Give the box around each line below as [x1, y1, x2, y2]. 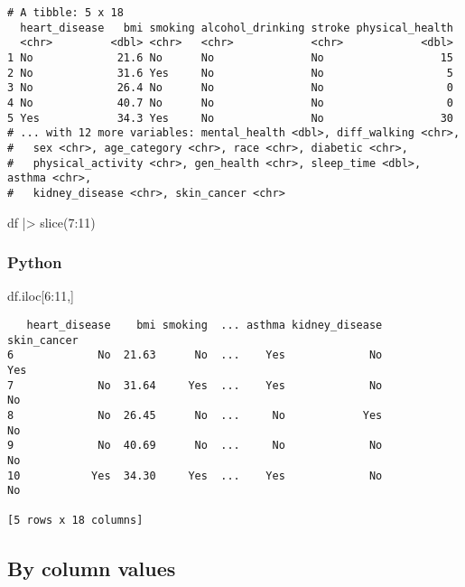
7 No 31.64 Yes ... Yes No [7, 378, 383, 392]
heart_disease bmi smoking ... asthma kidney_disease [26, 318, 383, 331]
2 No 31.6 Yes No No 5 [7, 66, 453, 79]
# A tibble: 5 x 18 [7, 6, 124, 19]
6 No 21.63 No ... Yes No [7, 349, 383, 362]
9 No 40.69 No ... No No [7, 439, 383, 452]
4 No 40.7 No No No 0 [7, 96, 453, 109]
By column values [7, 554, 176, 582]
